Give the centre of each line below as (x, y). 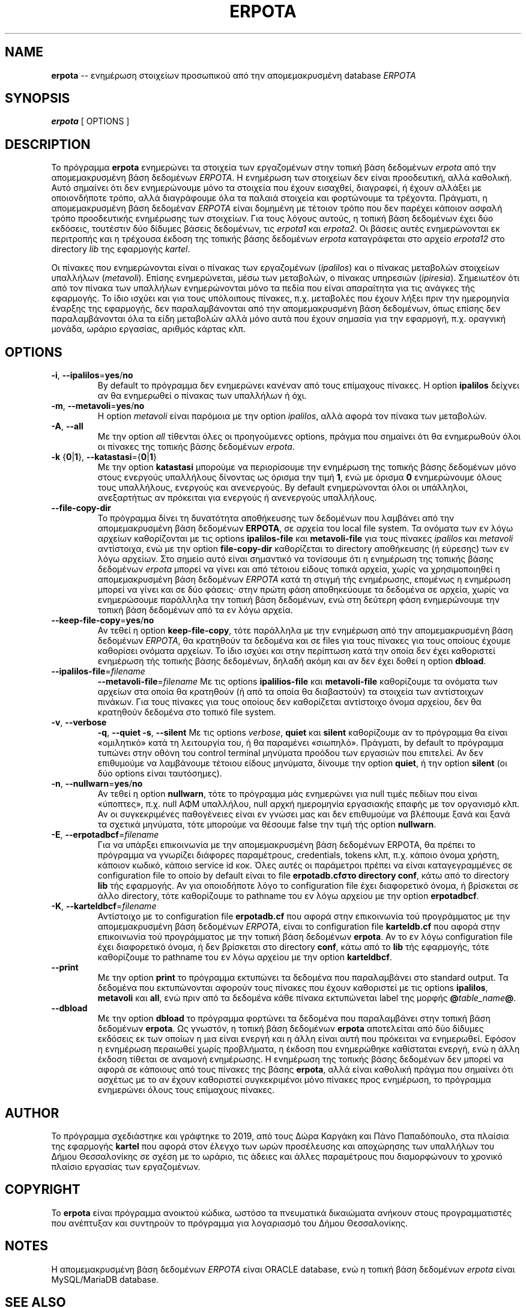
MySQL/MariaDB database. (105, 1279)
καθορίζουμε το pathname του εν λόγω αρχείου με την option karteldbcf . (245, 957)
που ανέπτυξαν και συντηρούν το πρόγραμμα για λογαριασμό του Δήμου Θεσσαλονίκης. (230, 1223)
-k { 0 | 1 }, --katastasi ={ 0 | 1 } (104, 457)
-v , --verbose (79, 722)
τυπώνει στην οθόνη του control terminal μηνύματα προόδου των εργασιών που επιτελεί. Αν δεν (290, 753)
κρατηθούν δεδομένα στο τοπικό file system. (187, 712)
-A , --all (67, 426)
